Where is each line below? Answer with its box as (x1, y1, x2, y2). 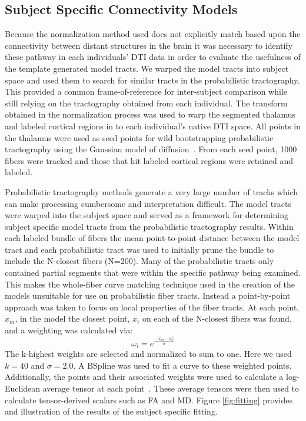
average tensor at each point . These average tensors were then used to (42, 382, 300, 394)
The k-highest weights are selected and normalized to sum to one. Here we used (5, 348, 292, 360)
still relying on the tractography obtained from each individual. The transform (5, 96, 288, 109)
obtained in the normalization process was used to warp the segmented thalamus (5, 108, 296, 121)
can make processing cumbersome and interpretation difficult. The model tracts (5, 197, 291, 209)
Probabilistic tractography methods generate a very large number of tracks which (5, 185, 298, 198)
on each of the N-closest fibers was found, (142, 312, 292, 325)
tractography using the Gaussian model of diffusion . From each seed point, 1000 (5, 143, 297, 155)
